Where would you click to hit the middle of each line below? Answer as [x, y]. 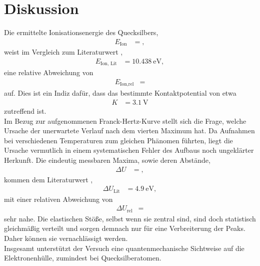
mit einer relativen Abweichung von [58, 199]
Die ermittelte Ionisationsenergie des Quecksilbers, [81, 32]
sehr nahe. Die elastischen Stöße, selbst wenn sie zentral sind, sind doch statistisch [130, 218]
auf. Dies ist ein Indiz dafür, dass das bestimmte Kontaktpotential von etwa [120, 93]
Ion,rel [127, 84]
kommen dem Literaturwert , [48, 179]
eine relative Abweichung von [49, 72]
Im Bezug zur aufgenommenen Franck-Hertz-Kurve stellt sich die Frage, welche [125, 120]
